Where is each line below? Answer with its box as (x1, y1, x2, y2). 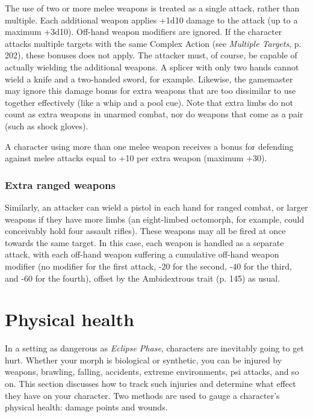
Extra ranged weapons (5, 177, 116, 192)
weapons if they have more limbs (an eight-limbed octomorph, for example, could (5, 212, 305, 225)
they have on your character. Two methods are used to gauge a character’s (5, 389, 280, 401)
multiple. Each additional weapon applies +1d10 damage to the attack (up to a (5, 13, 298, 26)
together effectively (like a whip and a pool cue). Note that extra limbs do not (5, 96, 293, 108)
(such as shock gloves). (5, 119, 88, 132)
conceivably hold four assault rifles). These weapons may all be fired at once (5, 224, 286, 237)
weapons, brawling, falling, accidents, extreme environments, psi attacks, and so (5, 365, 299, 378)
